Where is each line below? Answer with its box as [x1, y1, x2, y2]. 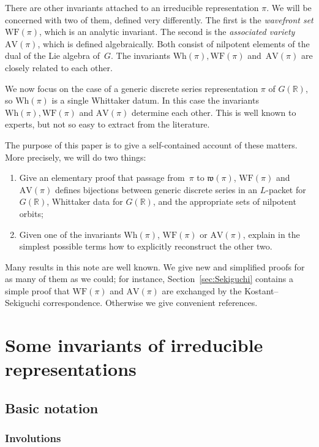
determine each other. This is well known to [131, 105, 296, 118]
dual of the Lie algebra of [5, 49, 100, 62]
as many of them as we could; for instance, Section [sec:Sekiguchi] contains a [5, 272, 293, 285]
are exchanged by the [162, 284, 242, 297]
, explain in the [242, 227, 300, 240]
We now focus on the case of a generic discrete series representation [5, 82, 258, 94]
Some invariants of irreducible [5, 332, 263, 357]
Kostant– [244, 284, 279, 297]
